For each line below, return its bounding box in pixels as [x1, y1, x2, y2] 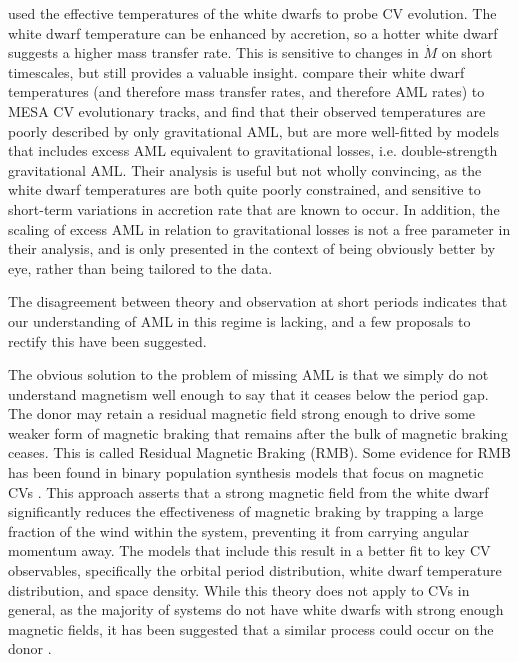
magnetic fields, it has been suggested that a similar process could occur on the [8, 618, 494, 639]
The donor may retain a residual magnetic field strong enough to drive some [8, 403, 476, 424]
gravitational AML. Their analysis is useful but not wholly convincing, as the [8, 159, 482, 180]
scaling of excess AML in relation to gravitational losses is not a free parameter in [8, 218, 511, 239]
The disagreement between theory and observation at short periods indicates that [8, 291, 508, 312]
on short [441, 42, 493, 63]
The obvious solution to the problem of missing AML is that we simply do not [8, 364, 489, 385]
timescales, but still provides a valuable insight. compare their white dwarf [8, 61, 465, 82]
